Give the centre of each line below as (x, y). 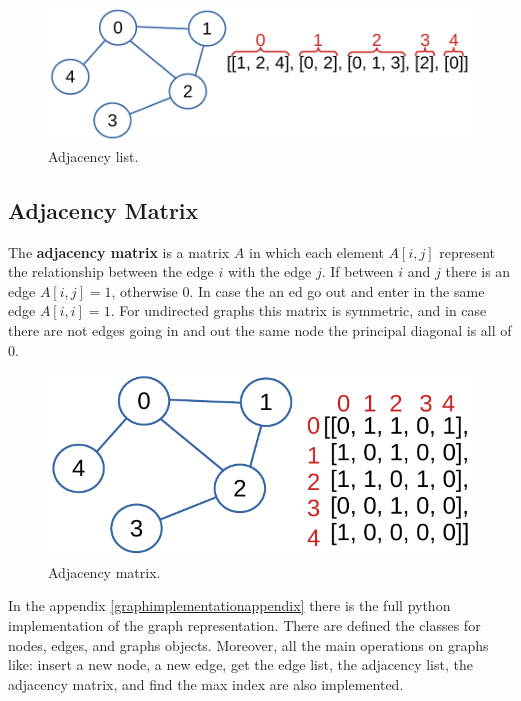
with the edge (270, 271)
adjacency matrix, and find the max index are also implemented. (206, 683)
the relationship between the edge (111, 271)
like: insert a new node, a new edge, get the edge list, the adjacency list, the (240, 664)
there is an (478, 271)
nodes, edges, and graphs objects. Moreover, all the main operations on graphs (248, 644)
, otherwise (144, 290)
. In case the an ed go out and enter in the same (337, 290)
